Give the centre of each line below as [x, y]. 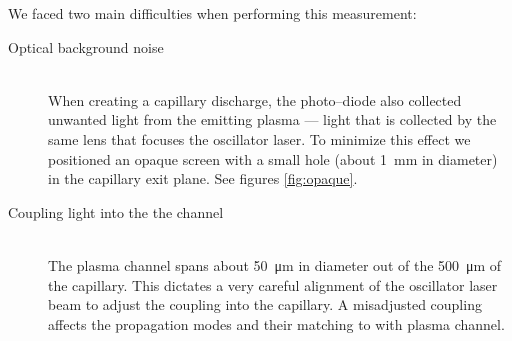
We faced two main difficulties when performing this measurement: [212, 13]
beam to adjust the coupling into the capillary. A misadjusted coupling [265, 304]
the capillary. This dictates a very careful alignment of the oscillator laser [273, 284]
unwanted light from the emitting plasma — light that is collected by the [272, 119]
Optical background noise [86, 46]
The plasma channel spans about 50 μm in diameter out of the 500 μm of [275, 264]
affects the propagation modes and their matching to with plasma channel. [276, 323]
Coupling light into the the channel [116, 211]
